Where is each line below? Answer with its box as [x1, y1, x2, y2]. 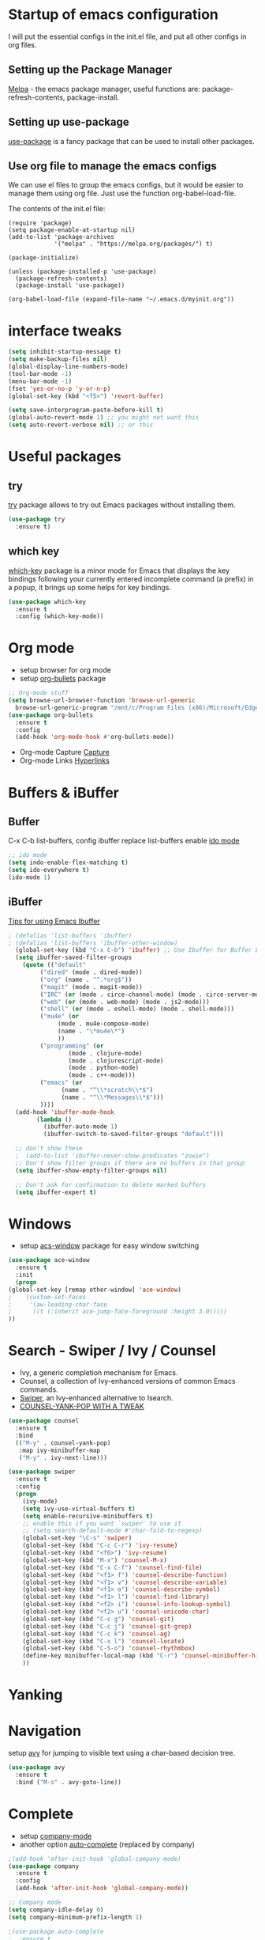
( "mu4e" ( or [39, 1013, 80, 1021]
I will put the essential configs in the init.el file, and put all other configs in [8, 32, 247, 41]
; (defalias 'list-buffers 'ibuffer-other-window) [8, 939, 178, 947]
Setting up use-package [8, 116, 130, 129]
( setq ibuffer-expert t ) [15, 1188, 97, 1196]
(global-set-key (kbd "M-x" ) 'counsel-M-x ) [22, 1556, 168, 1564]
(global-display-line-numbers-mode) [8, 362, 129, 371]
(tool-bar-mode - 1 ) [8, 369, 73, 377]
